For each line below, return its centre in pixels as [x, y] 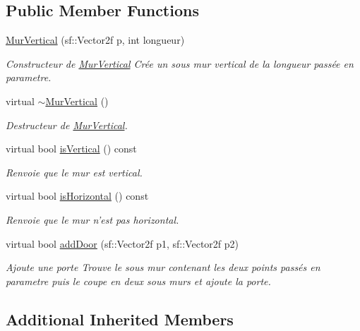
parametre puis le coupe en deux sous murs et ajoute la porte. [138, 281]
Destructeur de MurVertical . [67, 125]
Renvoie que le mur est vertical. [74, 172]
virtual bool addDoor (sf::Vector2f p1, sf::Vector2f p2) [122, 243]
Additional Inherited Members [120, 319]
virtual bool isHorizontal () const [77, 196]
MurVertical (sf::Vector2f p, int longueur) [95, 40]
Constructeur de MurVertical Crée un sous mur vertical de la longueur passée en [180, 63]
